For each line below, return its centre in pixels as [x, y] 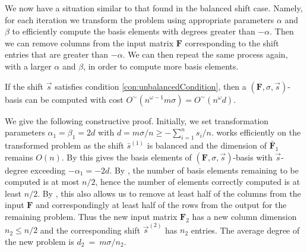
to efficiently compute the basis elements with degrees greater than [134, 31]
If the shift [24, 86]
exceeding [48, 170]
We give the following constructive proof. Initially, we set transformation [137, 120]
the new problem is [39, 241]
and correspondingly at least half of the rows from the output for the [161, 205]
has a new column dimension [244, 216]
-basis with [253, 157]
